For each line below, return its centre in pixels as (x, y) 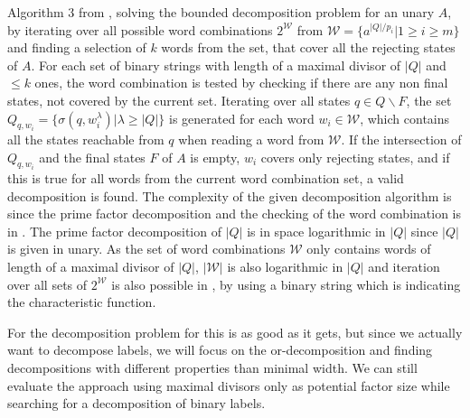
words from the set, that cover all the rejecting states (308, 47)
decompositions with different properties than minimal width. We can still (212, 367)
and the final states (92, 157)
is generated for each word (242, 118)
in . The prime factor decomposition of (114, 231)
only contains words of (369, 249)
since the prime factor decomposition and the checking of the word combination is (234, 214)
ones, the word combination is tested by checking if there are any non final (241, 83)
